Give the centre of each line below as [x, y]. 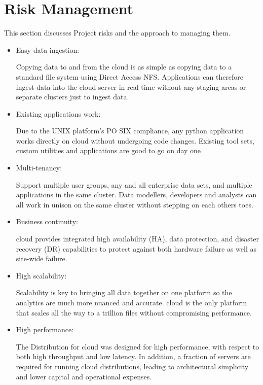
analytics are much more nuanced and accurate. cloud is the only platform [131, 302]
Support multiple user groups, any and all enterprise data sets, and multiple [134, 184]
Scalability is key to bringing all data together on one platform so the [124, 292]
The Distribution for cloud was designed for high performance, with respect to [138, 346]
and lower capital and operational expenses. [84, 376]
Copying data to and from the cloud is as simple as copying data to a [124, 67]
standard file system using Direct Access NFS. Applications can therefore [130, 76]
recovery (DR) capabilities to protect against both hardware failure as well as [136, 248]
